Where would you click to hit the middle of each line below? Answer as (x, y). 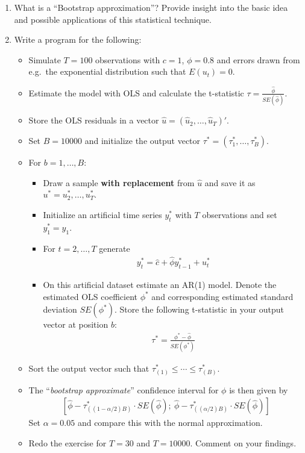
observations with (128, 59)
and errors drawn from (258, 59)
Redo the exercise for (68, 442)
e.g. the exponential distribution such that (107, 71)
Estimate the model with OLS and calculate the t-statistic (136, 92)
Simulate (45, 59)
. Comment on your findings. (243, 442)
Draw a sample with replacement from (119, 182)
